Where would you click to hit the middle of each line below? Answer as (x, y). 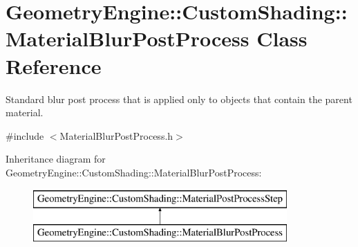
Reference (54, 65)
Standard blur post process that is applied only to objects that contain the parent (179, 99)
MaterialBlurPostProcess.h (116, 135)
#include (25, 135)
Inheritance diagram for (56, 159)
